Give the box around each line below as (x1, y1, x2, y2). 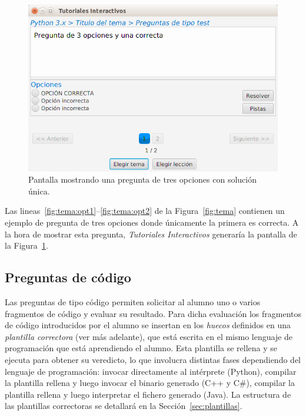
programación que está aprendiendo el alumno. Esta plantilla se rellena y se (5, 342, 278, 354)
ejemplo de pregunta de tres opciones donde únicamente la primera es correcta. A (5, 216, 299, 229)
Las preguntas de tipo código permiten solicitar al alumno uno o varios (5, 296, 261, 308)
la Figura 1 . (5, 239, 48, 252)
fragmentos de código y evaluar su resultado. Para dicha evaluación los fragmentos (5, 307, 301, 319)
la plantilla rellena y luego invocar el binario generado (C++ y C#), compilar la (5, 377, 295, 389)
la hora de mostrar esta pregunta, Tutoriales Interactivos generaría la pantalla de (5, 227, 297, 240)
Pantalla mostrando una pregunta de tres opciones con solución (28, 173, 257, 186)
